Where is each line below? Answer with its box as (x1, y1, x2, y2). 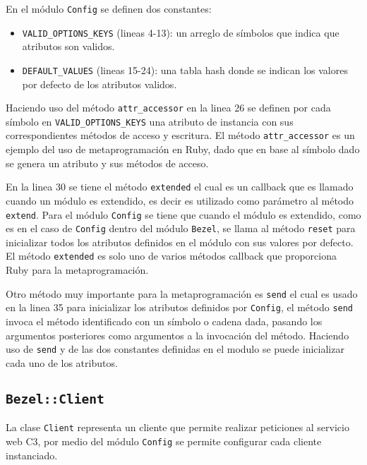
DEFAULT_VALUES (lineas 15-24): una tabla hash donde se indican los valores (22, 62, 348, 77)
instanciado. (6, 447, 58, 462)
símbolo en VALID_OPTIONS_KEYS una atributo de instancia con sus (6, 114, 294, 128)
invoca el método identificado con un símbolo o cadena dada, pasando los (6, 314, 323, 329)
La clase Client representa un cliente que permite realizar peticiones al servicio (6, 420, 349, 435)
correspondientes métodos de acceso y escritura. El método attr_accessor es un (6, 128, 355, 143)
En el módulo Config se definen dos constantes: (6, 1, 212, 16)
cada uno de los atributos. (6, 355, 118, 370)
